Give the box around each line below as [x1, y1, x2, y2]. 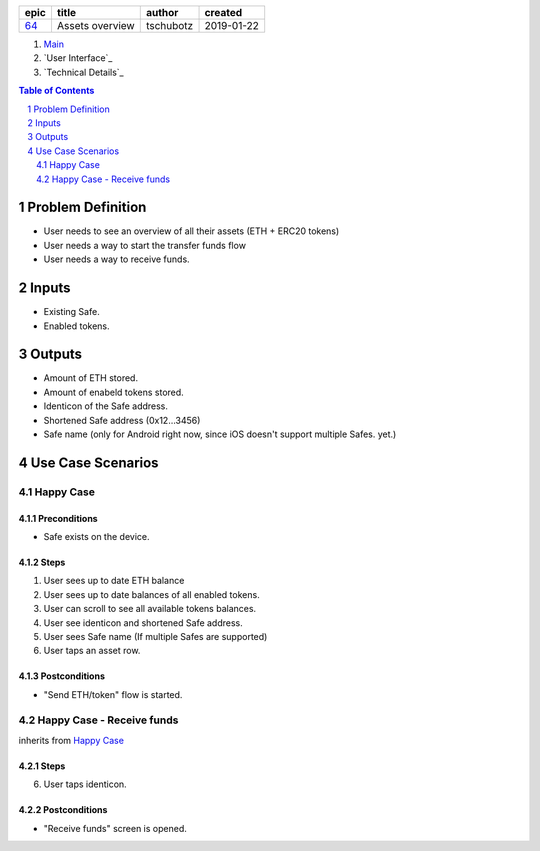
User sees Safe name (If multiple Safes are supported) [43, 630, 268, 642]
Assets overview [56, 19, 135, 32]
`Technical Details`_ [43, 66, 124, 78]
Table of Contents [18, 85, 95, 97]
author [145, 6, 179, 19]
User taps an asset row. [43, 645, 141, 657]
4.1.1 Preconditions [18, 512, 99, 524]
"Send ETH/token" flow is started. [43, 688, 183, 700]
